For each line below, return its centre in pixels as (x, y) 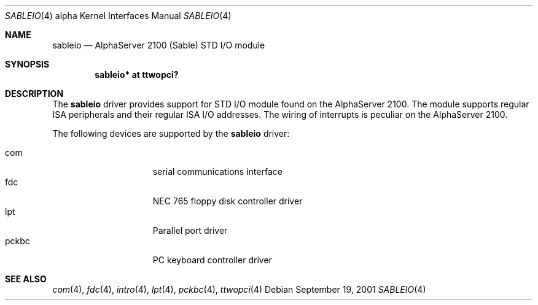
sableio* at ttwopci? (137, 75)
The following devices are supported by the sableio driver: (171, 133)
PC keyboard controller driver (212, 260)
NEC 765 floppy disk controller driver (228, 201)
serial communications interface (217, 172)
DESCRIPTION (34, 94)
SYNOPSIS (27, 64)
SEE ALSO (26, 279)
